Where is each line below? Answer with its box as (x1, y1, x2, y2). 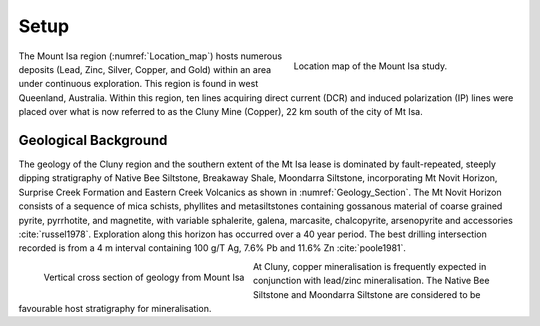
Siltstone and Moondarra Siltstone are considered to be (252, 288, 481, 300)
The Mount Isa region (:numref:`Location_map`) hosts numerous (18, 50, 283, 62)
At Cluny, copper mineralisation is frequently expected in (252, 260, 487, 272)
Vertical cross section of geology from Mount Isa (43, 271, 245, 283)
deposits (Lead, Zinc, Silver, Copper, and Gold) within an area (18, 63, 272, 75)
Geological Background (18, 131, 168, 149)
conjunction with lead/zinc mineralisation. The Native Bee (252, 275, 490, 287)
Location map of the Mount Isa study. (293, 60, 448, 72)
